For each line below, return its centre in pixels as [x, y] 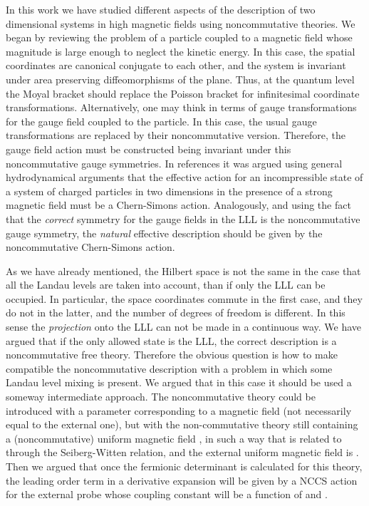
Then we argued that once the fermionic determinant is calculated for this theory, [184, 466]
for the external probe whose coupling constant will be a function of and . [167, 494]
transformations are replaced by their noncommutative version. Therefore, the [176, 135]
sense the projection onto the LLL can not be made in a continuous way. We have [183, 327]
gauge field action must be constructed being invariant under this [149, 149]
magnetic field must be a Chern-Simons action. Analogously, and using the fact [178, 205]
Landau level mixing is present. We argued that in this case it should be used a [179, 382]
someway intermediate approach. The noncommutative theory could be [161, 397]
